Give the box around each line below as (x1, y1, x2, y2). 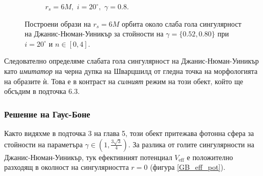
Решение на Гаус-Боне (4, 107, 90, 120)
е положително (186, 151, 233, 162)
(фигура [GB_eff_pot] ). (149, 162, 226, 172)
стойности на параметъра (4, 139, 83, 149)
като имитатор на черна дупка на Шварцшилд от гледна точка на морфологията (4, 65, 258, 76)
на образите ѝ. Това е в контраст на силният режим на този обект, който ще (4, 75, 243, 86)
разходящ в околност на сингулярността (4, 162, 129, 172)
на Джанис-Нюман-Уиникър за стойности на (25, 28, 164, 39)
